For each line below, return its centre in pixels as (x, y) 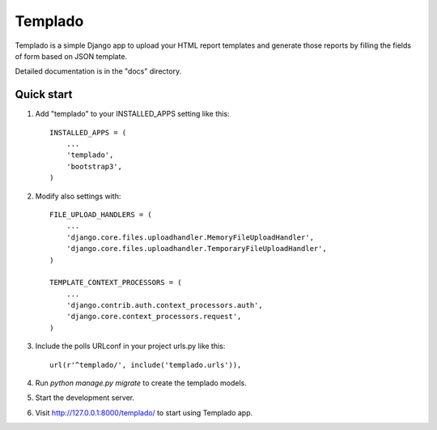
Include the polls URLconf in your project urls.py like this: (130, 346)
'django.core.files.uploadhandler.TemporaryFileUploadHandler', (196, 249)
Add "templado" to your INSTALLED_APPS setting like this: (132, 114)
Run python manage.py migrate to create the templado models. (141, 383)
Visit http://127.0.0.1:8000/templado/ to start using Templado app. (144, 412)
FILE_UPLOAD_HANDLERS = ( (101, 214)
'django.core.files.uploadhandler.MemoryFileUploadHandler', (190, 237)
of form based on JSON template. (71, 56)
